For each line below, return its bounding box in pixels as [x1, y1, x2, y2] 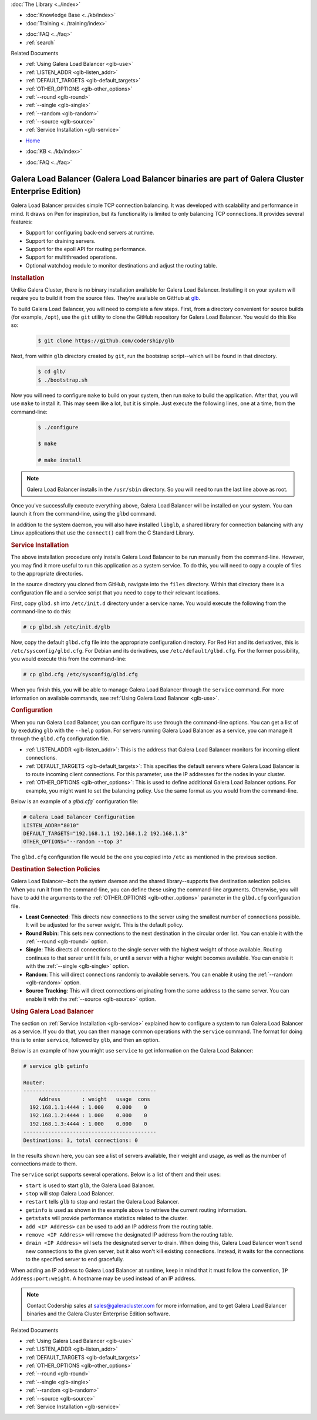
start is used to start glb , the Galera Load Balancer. [25, 1182, 155, 1189]
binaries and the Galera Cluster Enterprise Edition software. [26, 1310, 170, 1317]
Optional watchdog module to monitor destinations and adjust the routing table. [25, 262, 217, 269]
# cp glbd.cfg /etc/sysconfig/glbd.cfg [23, 671, 138, 678]
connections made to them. [11, 1160, 77, 1167]
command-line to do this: [11, 608, 72, 615]
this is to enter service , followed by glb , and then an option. [11, 1036, 160, 1043]
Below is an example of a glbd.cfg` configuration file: [11, 798, 139, 805]
